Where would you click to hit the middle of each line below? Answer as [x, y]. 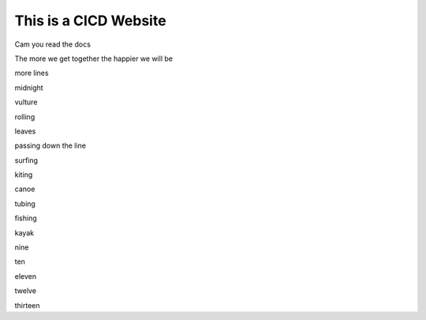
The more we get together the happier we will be [94, 58]
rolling [25, 117]
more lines [32, 73]
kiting [24, 175]
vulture [26, 102]
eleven [26, 276]
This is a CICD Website [90, 21]
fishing [26, 218]
